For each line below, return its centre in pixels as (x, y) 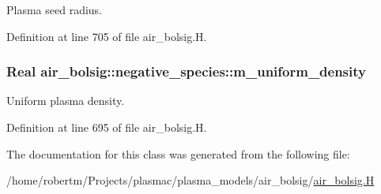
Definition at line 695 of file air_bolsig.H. (107, 127)
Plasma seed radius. (55, 9)
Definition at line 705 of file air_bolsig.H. (107, 36)
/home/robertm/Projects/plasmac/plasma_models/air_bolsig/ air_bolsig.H (190, 180)
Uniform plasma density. (66, 101)
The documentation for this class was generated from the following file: (178, 153)
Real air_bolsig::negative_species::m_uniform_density (186, 71)
